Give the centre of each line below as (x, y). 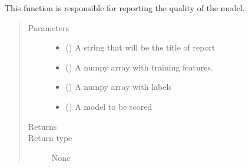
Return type (50, 138)
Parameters (48, 27)
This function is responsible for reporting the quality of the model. (125, 8)
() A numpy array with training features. (139, 67)
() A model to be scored (109, 106)
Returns (42, 126)
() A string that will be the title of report (140, 47)
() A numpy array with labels (119, 87)
